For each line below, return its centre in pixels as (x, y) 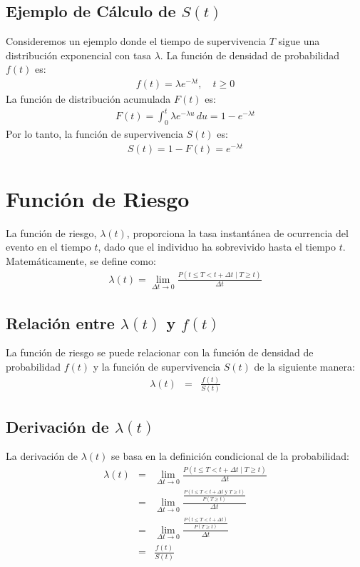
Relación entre (60, 322)
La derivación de (42, 456)
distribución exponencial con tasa (78, 55)
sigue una (299, 41)
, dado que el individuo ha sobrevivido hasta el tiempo (217, 247)
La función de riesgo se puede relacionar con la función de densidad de (160, 352)
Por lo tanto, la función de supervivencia (94, 134)
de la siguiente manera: (304, 366)
